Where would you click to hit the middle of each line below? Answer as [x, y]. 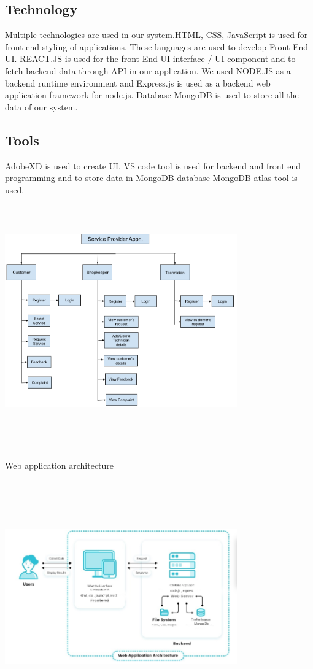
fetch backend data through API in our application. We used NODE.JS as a [148, 70]
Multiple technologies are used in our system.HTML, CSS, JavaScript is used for [156, 35]
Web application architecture [60, 466]
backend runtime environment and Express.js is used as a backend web [138, 83]
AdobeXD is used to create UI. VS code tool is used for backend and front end [153, 165]
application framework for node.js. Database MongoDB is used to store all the [152, 95]
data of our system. [41, 106]
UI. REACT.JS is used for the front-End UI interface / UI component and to [150, 59]
